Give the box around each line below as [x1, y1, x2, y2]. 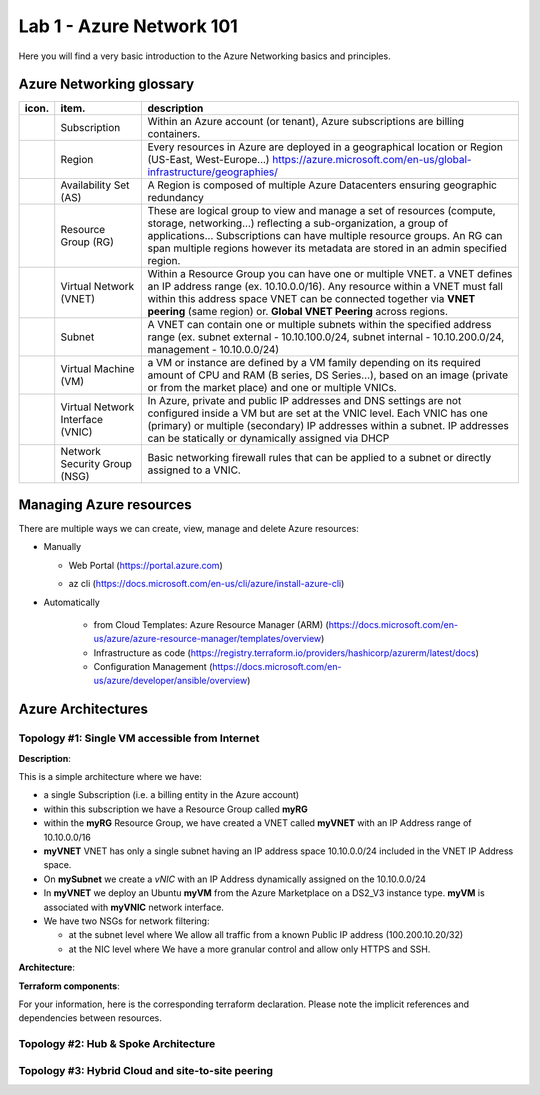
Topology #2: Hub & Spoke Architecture [18, 1037, 216, 1051]
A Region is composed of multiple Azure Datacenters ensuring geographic [147, 178, 497, 192]
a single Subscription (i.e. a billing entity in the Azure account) [43, 789, 300, 801]
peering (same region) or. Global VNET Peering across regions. [147, 305, 449, 319]
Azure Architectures [18, 701, 149, 718]
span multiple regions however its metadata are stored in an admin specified [147, 241, 507, 255]
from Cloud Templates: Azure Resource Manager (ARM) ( [93, 618, 329, 630]
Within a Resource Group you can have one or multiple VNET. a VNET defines [147, 267, 513, 281]
